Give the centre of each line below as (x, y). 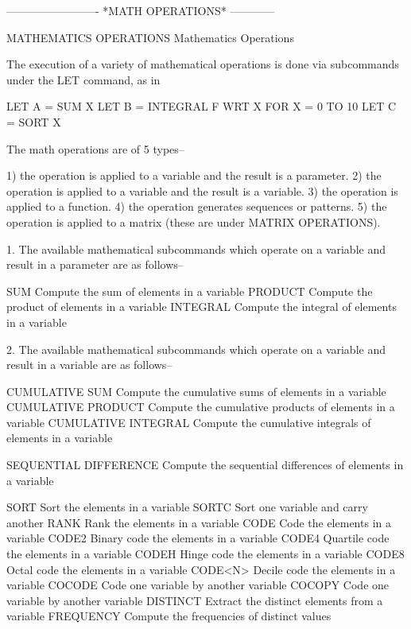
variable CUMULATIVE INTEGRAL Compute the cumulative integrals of (189, 422)
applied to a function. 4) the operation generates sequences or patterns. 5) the (197, 206)
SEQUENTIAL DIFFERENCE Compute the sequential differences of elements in (205, 465)
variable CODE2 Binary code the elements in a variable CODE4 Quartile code (198, 538)
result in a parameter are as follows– (95, 264)
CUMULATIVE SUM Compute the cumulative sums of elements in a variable (196, 391)
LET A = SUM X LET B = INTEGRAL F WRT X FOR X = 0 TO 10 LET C (202, 106)
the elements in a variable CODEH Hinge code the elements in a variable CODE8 (205, 554)
